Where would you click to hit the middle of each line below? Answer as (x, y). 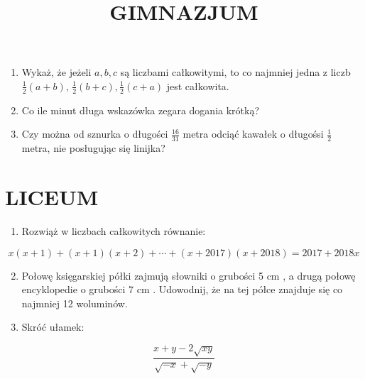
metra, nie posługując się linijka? (93, 148)
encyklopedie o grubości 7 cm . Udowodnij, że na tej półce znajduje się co (182, 289)
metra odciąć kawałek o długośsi (253, 134)
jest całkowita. (198, 86)
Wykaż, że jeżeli (56, 72)
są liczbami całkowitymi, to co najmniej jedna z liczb (235, 72)
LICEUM (52, 197)
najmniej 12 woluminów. (75, 303)
